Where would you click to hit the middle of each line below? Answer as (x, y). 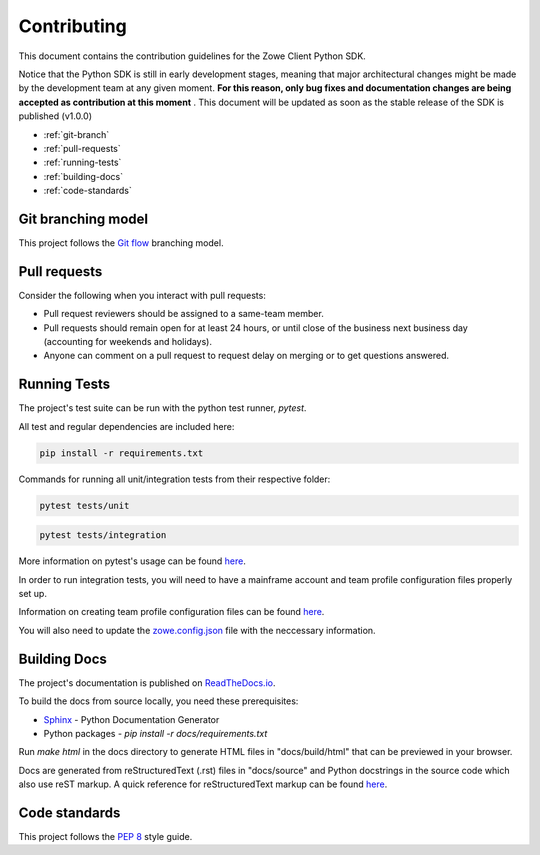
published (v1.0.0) (55, 116)
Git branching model (83, 218)
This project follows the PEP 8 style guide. (105, 836)
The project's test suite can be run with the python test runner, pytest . (162, 408)
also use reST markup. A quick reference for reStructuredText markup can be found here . (203, 784)
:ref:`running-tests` (82, 162)
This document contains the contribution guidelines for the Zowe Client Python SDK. (192, 56)
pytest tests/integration (103, 535)
